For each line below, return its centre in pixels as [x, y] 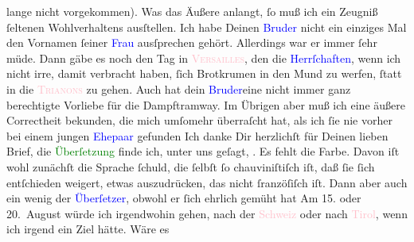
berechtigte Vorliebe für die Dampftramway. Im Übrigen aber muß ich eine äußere [206, 104]
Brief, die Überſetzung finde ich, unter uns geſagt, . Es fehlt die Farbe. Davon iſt [203, 151]
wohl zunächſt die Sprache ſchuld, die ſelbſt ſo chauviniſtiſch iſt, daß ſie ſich [191, 166]
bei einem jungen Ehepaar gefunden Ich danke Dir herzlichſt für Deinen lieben [197, 135]
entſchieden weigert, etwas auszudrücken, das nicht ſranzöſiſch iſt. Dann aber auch [207, 182]
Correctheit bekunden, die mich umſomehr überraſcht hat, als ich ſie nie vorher [199, 120]
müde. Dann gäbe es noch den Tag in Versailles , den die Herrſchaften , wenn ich [204, 58]
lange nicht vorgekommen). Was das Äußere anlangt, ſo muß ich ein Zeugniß [192, 11]
